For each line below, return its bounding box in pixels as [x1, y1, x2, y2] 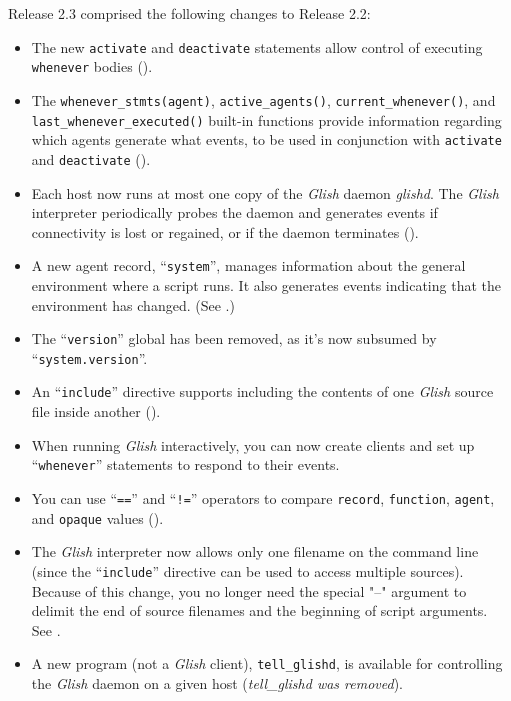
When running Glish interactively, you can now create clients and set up [31, 434, 475, 455]
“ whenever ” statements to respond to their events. [31, 454, 340, 475]
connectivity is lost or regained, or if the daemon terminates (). [31, 221, 419, 242]
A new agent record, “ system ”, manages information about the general [31, 255, 466, 276]
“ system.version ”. [31, 347, 148, 368]
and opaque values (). [31, 507, 164, 528]
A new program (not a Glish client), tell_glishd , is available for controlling [31, 653, 503, 674]
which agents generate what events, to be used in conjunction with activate [31, 129, 502, 150]
